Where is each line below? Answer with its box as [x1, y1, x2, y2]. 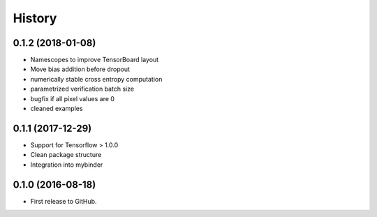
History [13, 10, 57, 26]
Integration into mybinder [30, 160, 103, 169]
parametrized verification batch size [30, 84, 135, 93]
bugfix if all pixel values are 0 [30, 94, 115, 103]
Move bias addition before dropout [30, 65, 131, 73]
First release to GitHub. [30, 197, 97, 205]
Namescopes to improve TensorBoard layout [30, 56, 159, 64]
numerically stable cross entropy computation [30, 75, 163, 83]
